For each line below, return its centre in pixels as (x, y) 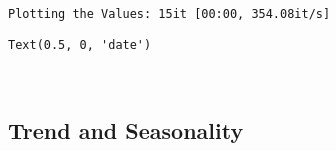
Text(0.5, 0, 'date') (80, 44)
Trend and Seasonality (126, 130)
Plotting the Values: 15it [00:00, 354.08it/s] (169, 14)
